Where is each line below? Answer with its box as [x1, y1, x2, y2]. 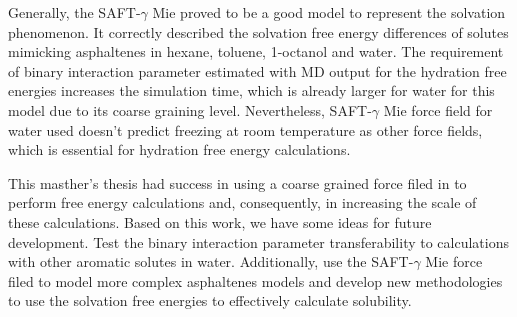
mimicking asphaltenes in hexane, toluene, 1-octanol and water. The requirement [8, 41, 504, 62]
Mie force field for [383, 99, 493, 120]
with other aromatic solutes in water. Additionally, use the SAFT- [8, 251, 414, 272]
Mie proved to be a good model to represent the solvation [152, 2, 506, 22]
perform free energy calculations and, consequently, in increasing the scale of [8, 192, 477, 213]
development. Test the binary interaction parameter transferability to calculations [8, 231, 509, 252]
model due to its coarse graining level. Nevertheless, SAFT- [8, 99, 372, 120]
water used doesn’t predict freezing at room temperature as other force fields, [8, 119, 483, 140]
